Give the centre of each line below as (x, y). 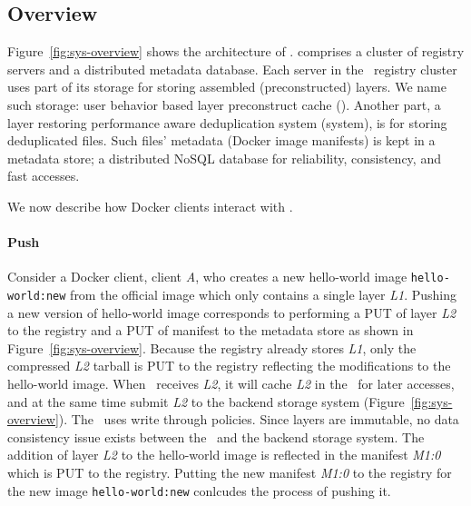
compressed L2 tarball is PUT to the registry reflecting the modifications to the (229, 366)
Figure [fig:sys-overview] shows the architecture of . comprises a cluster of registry (236, 51)
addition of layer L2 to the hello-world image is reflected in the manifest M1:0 (224, 455)
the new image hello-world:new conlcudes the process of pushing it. (199, 490)
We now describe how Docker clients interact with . (150, 206)
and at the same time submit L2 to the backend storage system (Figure (206, 401)
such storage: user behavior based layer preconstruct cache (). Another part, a (224, 104)
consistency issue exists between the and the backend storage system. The (216, 437)
